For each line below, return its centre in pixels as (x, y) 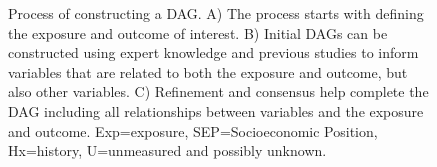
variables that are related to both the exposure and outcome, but (208, 71)
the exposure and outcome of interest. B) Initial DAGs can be (198, 32)
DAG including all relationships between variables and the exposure (216, 110)
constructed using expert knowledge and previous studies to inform (213, 52)
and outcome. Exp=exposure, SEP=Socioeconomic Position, (193, 130)
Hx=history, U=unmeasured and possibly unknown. (167, 150)
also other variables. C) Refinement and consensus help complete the (218, 91)
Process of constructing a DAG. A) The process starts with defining (216, 13)
